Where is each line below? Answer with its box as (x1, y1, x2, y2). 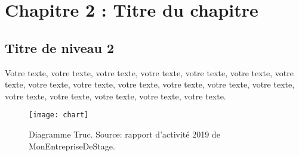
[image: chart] (29, 111, 89, 120)
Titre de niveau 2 (5, 38, 115, 57)
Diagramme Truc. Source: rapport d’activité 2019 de (29, 128, 220, 141)
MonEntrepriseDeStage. (29, 139, 115, 152)
